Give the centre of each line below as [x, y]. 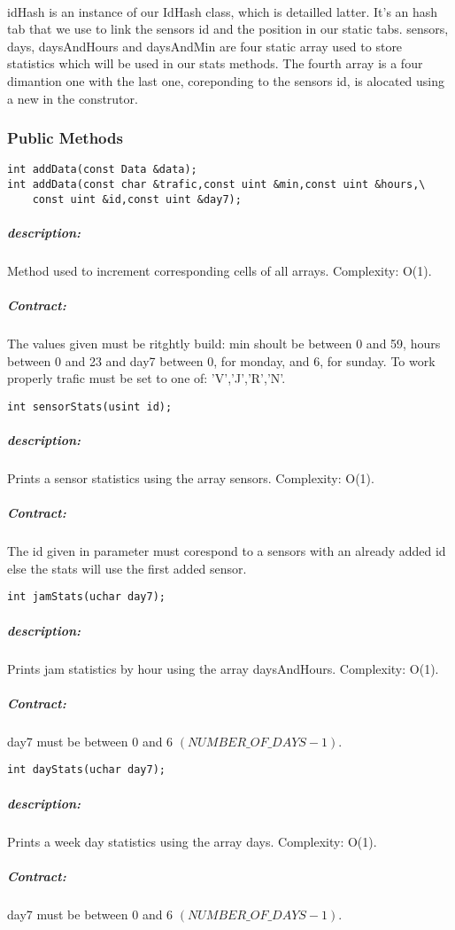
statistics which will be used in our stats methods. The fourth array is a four [215, 63]
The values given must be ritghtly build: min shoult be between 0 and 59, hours [224, 344]
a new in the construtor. [73, 98]
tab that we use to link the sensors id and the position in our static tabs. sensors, [228, 29]
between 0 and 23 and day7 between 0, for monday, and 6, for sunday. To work [221, 360]
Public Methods [65, 138]
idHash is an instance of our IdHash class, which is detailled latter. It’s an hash [223, 11]
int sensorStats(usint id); [90, 406]
